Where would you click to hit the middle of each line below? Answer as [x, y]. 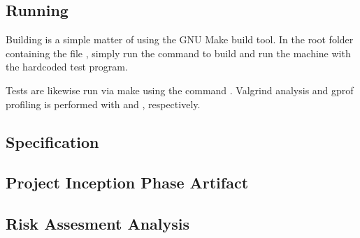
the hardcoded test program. [67, 67]
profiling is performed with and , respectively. [103, 104]
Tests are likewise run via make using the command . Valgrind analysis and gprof [180, 90]
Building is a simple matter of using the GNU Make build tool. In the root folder [180, 39]
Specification [52, 141]
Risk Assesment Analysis [98, 224]
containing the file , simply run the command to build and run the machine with [178, 53]
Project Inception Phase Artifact [127, 183]
